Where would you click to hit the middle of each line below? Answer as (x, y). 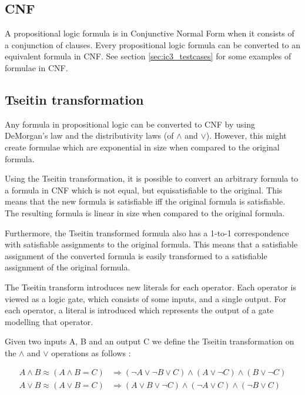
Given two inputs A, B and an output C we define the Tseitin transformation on (150, 341)
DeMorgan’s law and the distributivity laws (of (89, 135)
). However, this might (246, 135)
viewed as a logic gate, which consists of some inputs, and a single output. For (146, 298)
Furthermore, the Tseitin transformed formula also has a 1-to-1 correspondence (147, 232)
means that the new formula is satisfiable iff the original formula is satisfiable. (145, 201)
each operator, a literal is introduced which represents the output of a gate (139, 310)
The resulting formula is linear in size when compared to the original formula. (145, 212)
